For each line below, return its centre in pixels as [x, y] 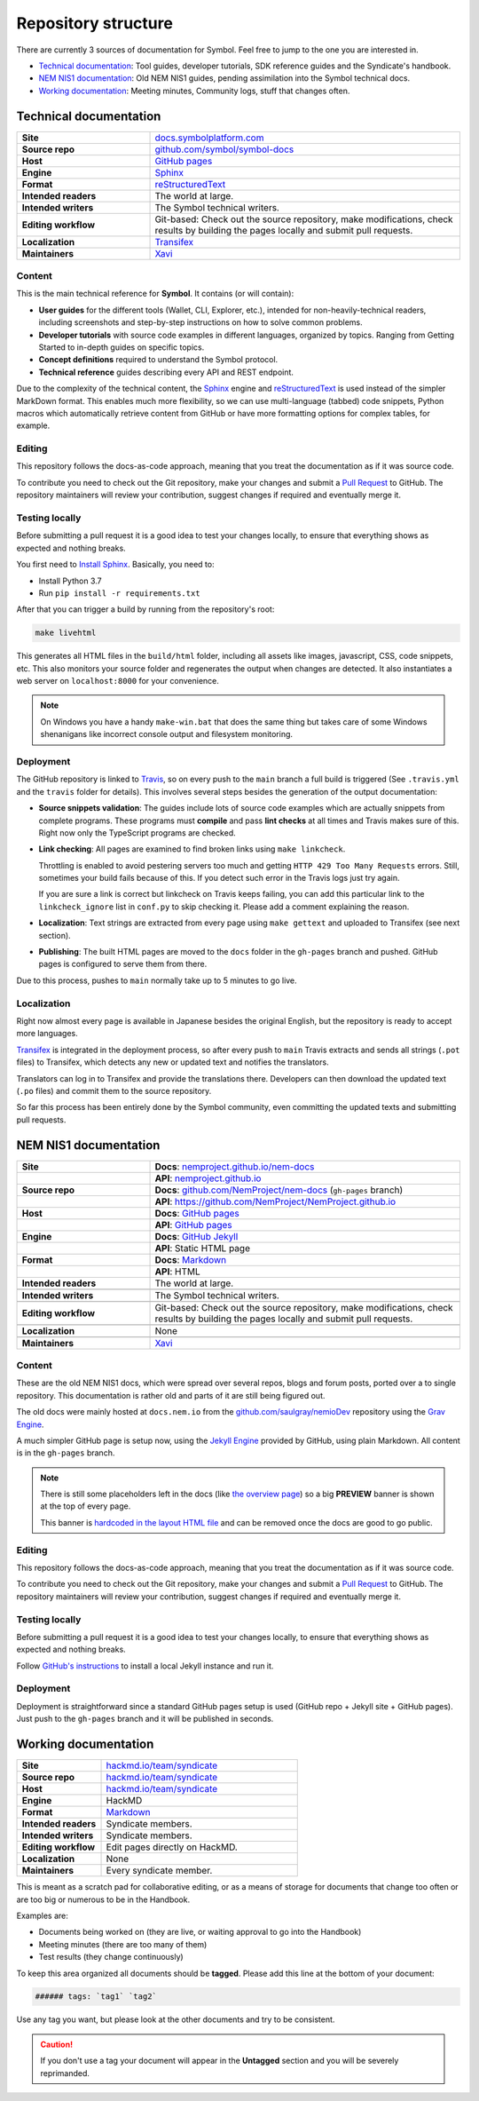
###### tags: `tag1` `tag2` [96, 1997]
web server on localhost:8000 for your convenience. [118, 681]
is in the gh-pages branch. [66, 1453]
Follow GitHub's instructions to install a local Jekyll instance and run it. [145, 1666]
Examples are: [42, 1915]
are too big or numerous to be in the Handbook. [103, 1899]
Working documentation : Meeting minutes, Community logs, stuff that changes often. [194, 91]
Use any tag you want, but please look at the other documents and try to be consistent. [176, 2019]
